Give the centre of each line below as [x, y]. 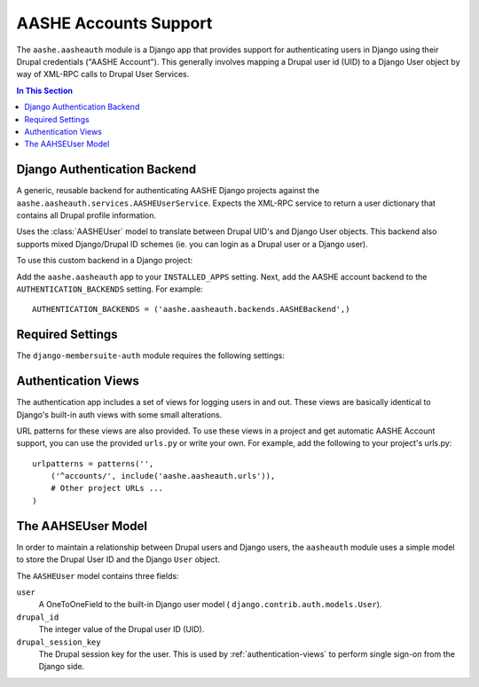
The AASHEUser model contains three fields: [98, 575]
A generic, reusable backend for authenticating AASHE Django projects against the [168, 191]
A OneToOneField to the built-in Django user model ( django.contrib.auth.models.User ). [210, 605]
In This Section [44, 90]
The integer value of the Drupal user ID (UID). [122, 629]
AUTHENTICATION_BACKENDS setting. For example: [110, 289]
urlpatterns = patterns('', [93, 464]
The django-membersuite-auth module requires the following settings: [151, 355]
